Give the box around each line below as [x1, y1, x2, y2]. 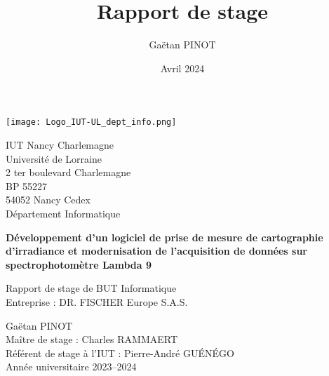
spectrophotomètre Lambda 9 [6, 257, 152, 271]
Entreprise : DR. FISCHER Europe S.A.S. [6, 294, 188, 309]
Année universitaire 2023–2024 [6, 359, 137, 374]
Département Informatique [6, 206, 121, 220]
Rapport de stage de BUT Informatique [6, 281, 177, 295]
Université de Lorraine [6, 151, 102, 166]
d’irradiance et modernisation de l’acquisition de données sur [6, 243, 307, 258]
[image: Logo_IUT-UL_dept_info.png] [6, 117, 177, 128]
